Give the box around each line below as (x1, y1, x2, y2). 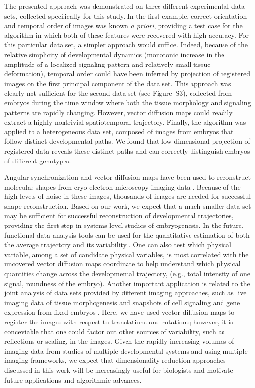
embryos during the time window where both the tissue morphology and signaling (4, 97, 251, 107)
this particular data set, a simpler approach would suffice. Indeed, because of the (4, 39, 248, 50)
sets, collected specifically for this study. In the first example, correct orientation (4, 10, 247, 21)
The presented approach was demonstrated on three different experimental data (4, 1, 245, 11)
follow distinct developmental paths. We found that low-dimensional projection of (4, 136, 250, 146)
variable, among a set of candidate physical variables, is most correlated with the (4, 249, 249, 259)
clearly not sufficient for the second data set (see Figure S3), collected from (4, 88, 232, 98)
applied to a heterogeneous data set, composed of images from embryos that (4, 126, 234, 136)
